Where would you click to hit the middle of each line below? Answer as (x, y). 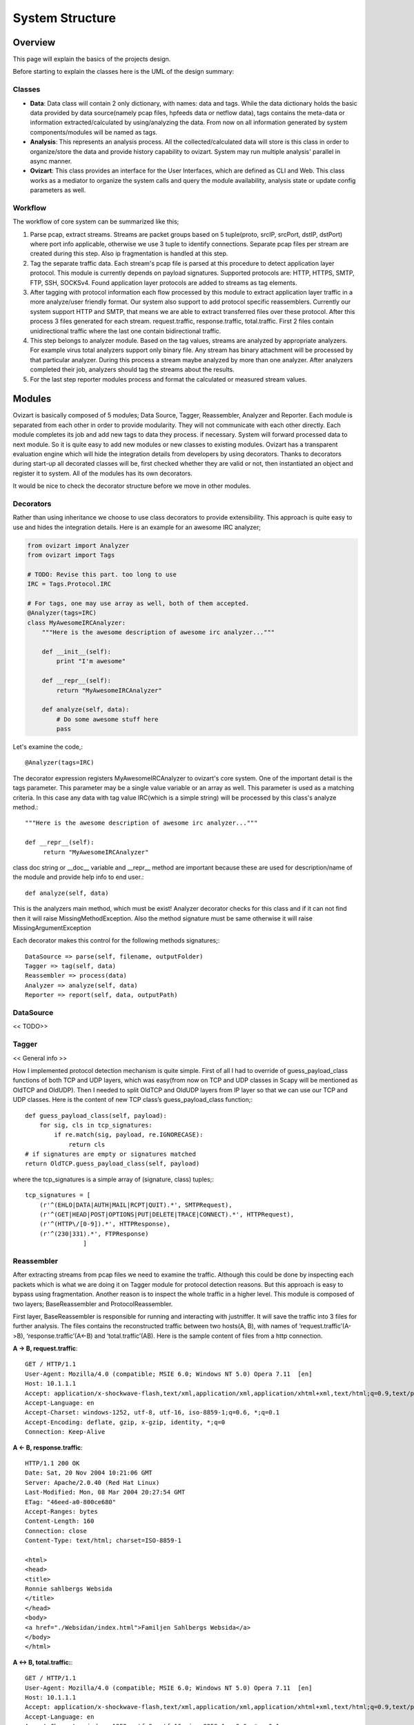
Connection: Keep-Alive (65, 1432)
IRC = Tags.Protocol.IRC (69, 584)
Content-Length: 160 (60, 1521)
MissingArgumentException (52, 927)
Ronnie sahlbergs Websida (69, 1589)
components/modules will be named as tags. (94, 132)
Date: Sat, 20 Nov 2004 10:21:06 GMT (89, 1473)
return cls (87, 1144)
